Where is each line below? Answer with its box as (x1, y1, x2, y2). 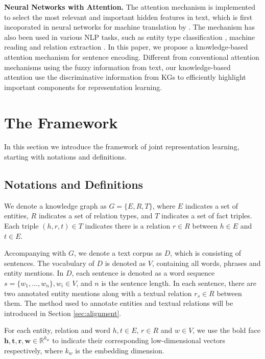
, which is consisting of (170, 248, 241, 258)
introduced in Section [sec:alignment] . (4, 307, 122, 318)
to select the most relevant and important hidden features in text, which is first (4, 11, 253, 22)
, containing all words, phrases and (152, 257, 261, 268)
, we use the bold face (192, 325, 260, 335)
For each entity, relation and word (4, 325, 110, 335)
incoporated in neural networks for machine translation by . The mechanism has (4, 21, 255, 32)
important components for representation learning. (4, 81, 162, 92)
